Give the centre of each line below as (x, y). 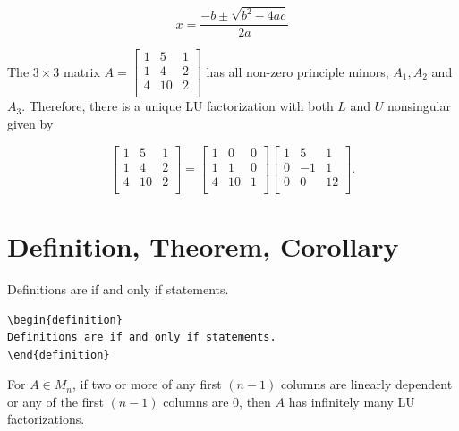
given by (30, 124)
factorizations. (46, 419)
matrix (82, 71)
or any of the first (55, 401)
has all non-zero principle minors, (297, 71)
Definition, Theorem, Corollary (203, 245)
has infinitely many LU (352, 401)
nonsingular (419, 106)
